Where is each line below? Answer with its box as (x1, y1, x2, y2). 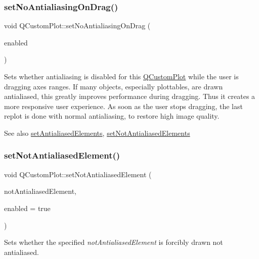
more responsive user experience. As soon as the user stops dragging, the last (4, 100, 243, 111)
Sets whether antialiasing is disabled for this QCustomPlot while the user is (4, 71, 239, 81)
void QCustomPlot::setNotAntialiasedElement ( (4, 169, 152, 179)
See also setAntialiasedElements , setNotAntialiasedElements (4, 127, 190, 138)
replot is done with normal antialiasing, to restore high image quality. (4, 111, 220, 121)
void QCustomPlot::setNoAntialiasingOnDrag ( (4, 20, 151, 31)
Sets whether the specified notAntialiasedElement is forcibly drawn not (4, 237, 223, 247)
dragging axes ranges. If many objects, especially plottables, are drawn (4, 81, 223, 91)
